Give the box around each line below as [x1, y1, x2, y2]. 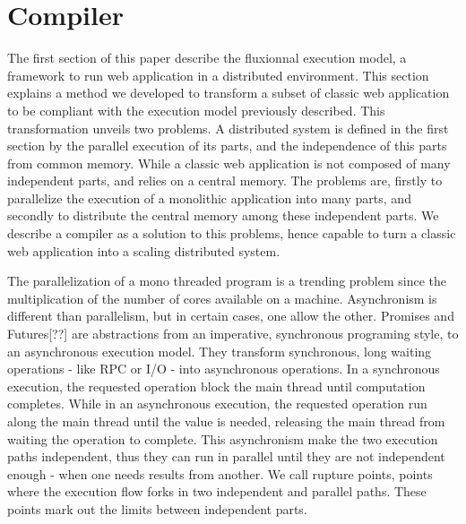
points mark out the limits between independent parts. [7, 499, 307, 518]
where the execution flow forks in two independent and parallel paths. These [7, 482, 427, 501]
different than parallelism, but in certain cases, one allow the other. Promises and [7, 306, 454, 325]
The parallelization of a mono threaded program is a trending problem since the [7, 271, 447, 290]
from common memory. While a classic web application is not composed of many [7, 153, 451, 172]
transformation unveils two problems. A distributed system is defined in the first [7, 118, 449, 137]
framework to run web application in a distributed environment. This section [7, 65, 429, 84]
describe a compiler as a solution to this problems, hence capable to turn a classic [7, 224, 456, 243]
